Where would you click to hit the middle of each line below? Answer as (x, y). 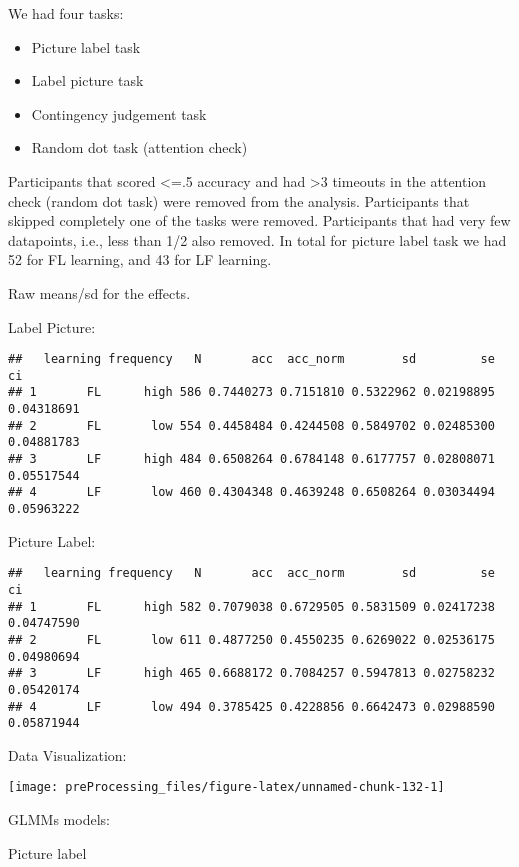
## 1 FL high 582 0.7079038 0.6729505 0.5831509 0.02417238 (251, 606)
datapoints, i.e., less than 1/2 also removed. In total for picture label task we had (257, 239)
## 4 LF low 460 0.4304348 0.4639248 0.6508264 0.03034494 (251, 492)
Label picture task (87, 80)
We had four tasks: (66, 13)
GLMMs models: (59, 819)
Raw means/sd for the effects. (99, 292)
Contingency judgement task (119, 113)
